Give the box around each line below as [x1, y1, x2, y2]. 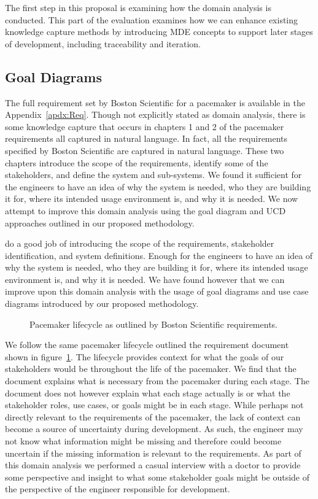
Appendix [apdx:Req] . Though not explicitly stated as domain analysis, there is [5, 108, 306, 121]
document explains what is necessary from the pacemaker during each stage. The [5, 374, 309, 387]
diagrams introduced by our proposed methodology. [5, 297, 199, 310]
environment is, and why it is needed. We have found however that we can [5, 273, 285, 285]
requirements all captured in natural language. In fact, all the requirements [5, 132, 288, 145]
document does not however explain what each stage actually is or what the [5, 386, 290, 399]
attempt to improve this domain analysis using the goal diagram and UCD [5, 204, 286, 217]
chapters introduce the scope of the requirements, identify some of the [5, 156, 268, 169]
